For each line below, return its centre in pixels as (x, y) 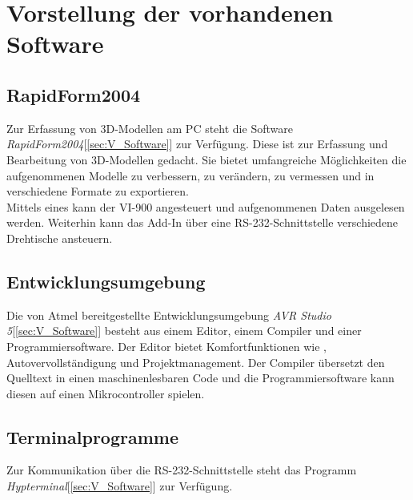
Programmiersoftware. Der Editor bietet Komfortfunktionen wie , (166, 346)
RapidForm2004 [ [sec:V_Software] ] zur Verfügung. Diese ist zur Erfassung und (197, 144)
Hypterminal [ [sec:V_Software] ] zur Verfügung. (120, 486)
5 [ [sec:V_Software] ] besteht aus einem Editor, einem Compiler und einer (184, 331)
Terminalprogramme (92, 436)
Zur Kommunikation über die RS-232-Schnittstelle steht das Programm (182, 470)
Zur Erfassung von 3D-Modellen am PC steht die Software (150, 128)
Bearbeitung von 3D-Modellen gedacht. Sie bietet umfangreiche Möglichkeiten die (206, 159)
